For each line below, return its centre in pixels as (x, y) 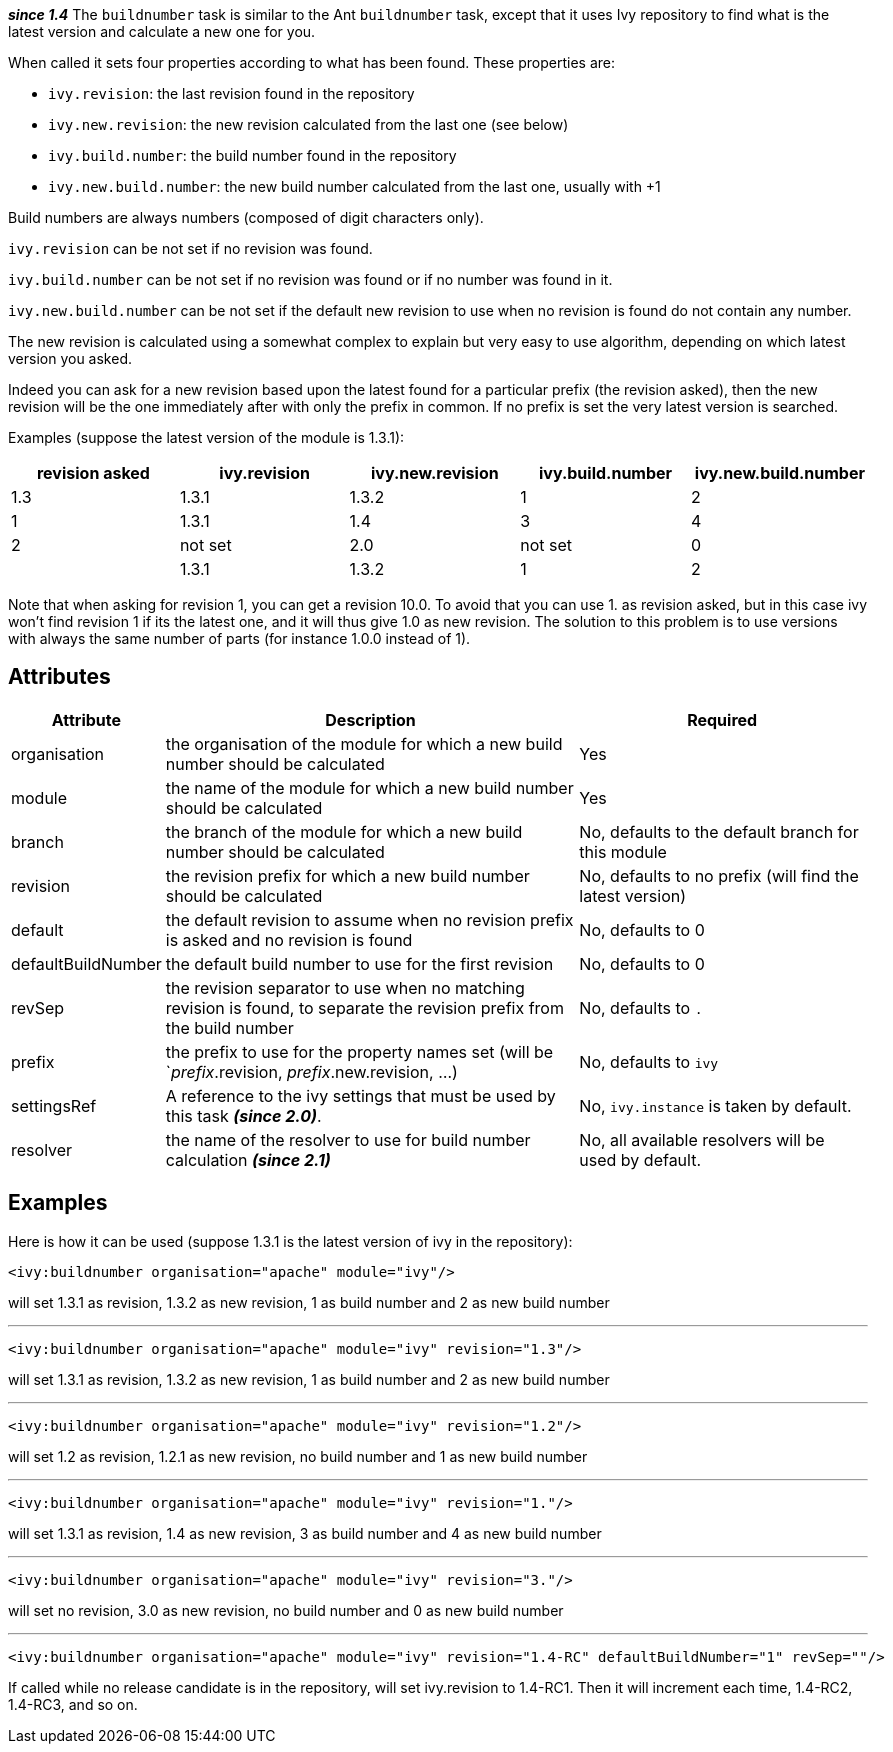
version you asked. (70, 358)
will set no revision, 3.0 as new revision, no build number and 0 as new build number (286, 1610)
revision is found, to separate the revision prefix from (364, 1007)
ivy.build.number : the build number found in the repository (252, 155)
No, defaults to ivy (649, 1061)
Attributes (59, 677)
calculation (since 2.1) (248, 1159)
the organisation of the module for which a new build (364, 743)
